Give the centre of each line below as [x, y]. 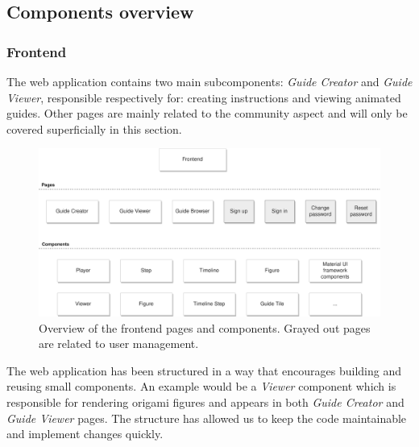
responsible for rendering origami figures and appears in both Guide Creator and [205, 402]
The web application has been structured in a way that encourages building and [204, 370]
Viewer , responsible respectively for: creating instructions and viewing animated [204, 97]
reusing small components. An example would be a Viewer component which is [201, 386]
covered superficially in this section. [94, 128]
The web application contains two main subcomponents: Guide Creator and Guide [209, 81]
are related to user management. [119, 344]
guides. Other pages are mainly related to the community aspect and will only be [207, 113]
